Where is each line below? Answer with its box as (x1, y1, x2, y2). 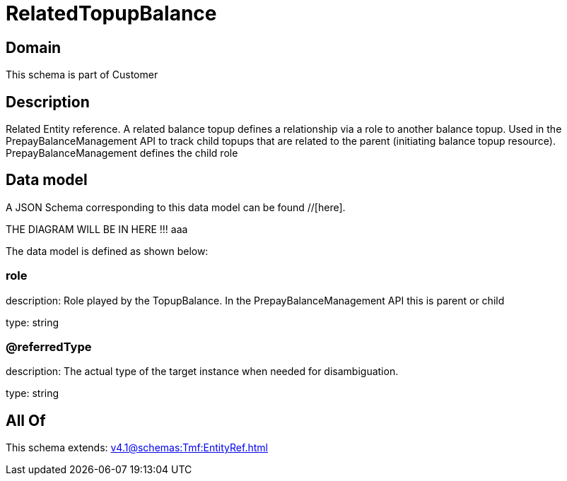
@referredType (6, 339, 92, 354)
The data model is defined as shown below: (6, 244, 209, 257)
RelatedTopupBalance (6, 1, 217, 25)
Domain (6, 38, 62, 57)
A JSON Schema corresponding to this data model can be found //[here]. (6, 201, 346, 213)
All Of (6, 411, 46, 429)
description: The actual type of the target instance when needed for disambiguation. (6, 365, 399, 378)
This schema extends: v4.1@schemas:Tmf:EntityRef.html (6, 441, 268, 454)
